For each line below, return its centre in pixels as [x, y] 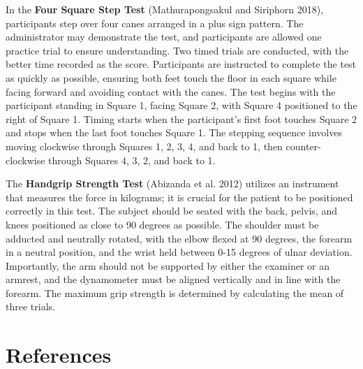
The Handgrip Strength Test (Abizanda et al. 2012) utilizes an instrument [172, 183]
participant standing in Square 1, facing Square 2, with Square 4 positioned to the [181, 105]
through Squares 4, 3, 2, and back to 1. [132, 160]
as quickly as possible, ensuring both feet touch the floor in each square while [171, 77]
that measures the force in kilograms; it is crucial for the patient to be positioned [179, 197]
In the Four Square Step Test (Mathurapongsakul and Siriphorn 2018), [165, 9]
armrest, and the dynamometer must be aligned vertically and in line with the [173, 279]
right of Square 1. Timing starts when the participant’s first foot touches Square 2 [181, 118]
